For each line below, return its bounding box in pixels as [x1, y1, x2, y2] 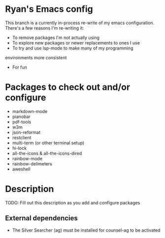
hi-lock [12, 145, 27, 151]
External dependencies [5, 214, 78, 223]
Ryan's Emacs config [5, 3, 93, 15]
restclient [12, 134, 32, 140]
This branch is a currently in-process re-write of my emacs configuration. [5, 20, 155, 26]
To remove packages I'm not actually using [12, 35, 100, 40]
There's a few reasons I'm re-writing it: [5, 25, 84, 31]
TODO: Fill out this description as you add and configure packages [5, 199, 140, 205]
